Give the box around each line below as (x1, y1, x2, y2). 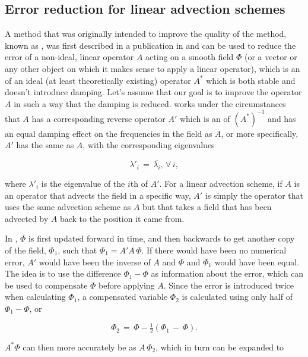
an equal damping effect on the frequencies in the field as (5, 127, 212, 139)
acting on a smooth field (145, 51, 234, 63)
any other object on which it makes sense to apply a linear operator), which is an (5, 62, 300, 74)
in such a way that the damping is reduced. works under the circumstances (14, 97, 286, 109)
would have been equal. (214, 255, 300, 268)
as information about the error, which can (151, 267, 304, 280)
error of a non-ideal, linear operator (5, 51, 134, 63)
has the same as (16, 139, 74, 151)
